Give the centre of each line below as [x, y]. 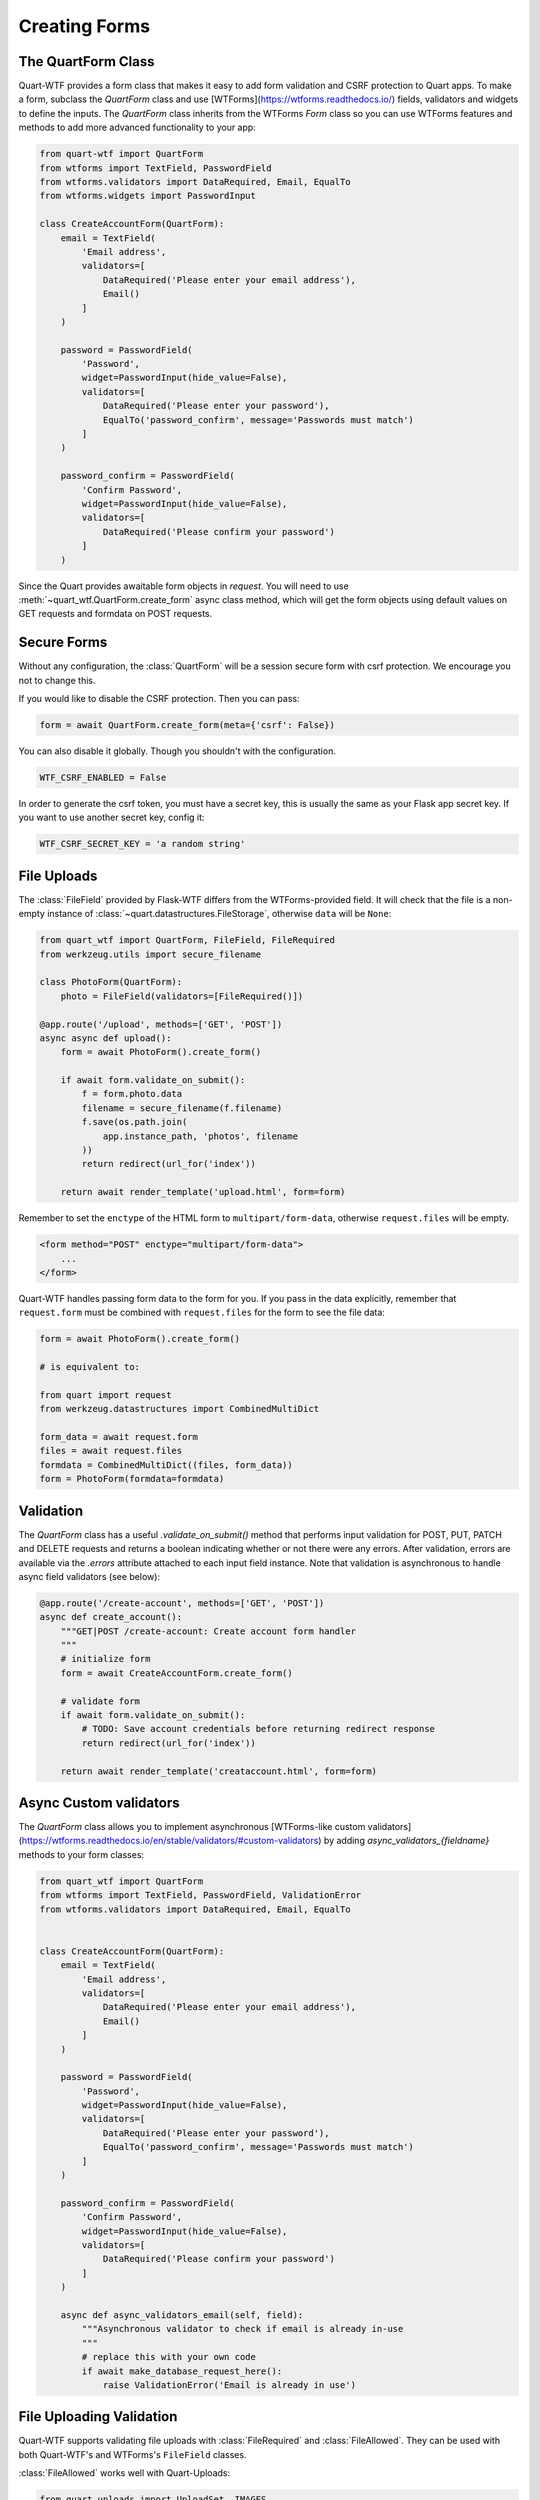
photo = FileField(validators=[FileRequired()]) [182, 996]
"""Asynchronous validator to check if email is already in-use [242, 2329]
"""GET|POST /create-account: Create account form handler [208, 1631]
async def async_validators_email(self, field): [182, 2314]
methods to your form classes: [81, 1854]
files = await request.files [111, 1451]
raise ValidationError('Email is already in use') [229, 2384]
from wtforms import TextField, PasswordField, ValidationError [200, 1895]
